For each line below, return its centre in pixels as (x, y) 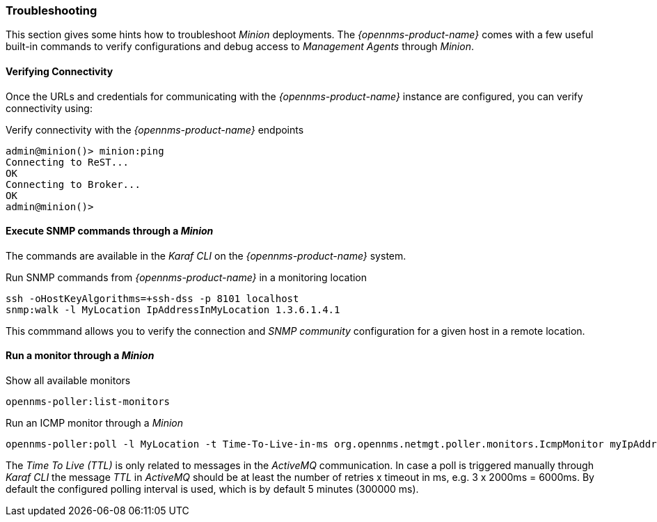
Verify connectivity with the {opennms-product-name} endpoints (155, 129)
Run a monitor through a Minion (80, 356)
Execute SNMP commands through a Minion (110, 231)
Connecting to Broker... (73, 184)
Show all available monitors (68, 381)
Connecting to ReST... (68, 162)
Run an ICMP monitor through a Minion (95, 423)
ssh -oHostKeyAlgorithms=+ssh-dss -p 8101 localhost (152, 298)
